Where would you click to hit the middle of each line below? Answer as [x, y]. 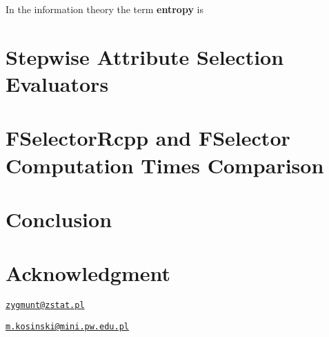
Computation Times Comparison [165, 165]
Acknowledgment [88, 273]
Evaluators [57, 83]
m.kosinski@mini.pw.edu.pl [67, 326]
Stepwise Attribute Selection [145, 56]
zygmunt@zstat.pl [45, 306]
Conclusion [59, 219]
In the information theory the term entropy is [104, 9]
